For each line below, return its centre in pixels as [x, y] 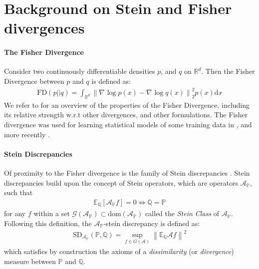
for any [15, 213]
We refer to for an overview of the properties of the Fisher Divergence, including [127, 105]
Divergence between [34, 81]
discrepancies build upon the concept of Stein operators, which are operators [121, 182]
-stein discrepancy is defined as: [152, 223]
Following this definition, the [48, 223]
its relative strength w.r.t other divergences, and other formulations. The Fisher [126, 115]
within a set [52, 213]
